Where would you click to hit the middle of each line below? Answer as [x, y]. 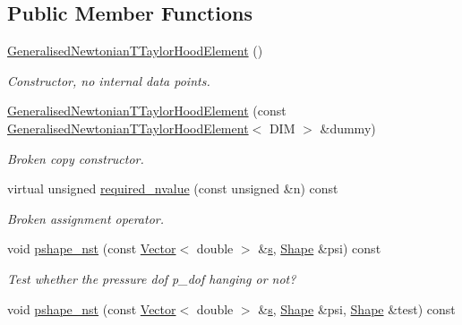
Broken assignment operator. [86, 218]
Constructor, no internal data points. [109, 80]
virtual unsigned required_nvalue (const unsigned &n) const [173, 188]
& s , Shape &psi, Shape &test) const [357, 308]
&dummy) [348, 128]
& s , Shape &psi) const [320, 248]
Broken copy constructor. [76, 158]
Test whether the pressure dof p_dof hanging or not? [152, 278]
